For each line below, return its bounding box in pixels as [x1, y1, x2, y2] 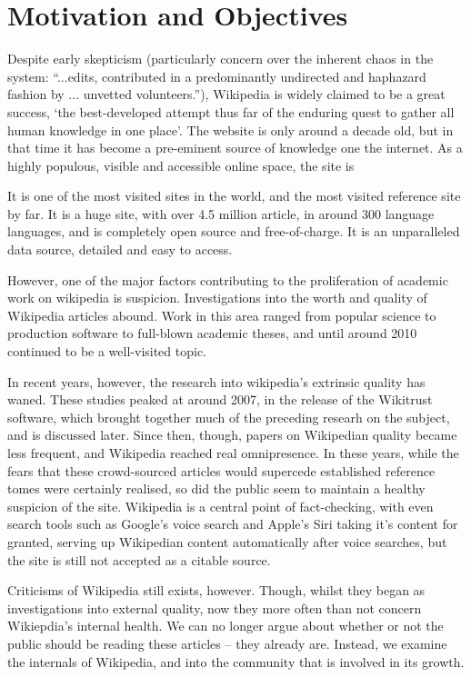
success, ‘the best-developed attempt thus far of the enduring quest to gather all [7, 102, 455, 121]
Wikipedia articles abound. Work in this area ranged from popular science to [7, 305, 436, 324]
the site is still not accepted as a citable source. [7, 550, 271, 569]
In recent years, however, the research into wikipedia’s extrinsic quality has [7, 372, 426, 391]
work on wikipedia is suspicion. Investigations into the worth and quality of [7, 288, 427, 307]
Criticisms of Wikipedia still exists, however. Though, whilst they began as [7, 581, 426, 600]
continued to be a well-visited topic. [7, 342, 207, 361]
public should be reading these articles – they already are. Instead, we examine [7, 633, 447, 652]
